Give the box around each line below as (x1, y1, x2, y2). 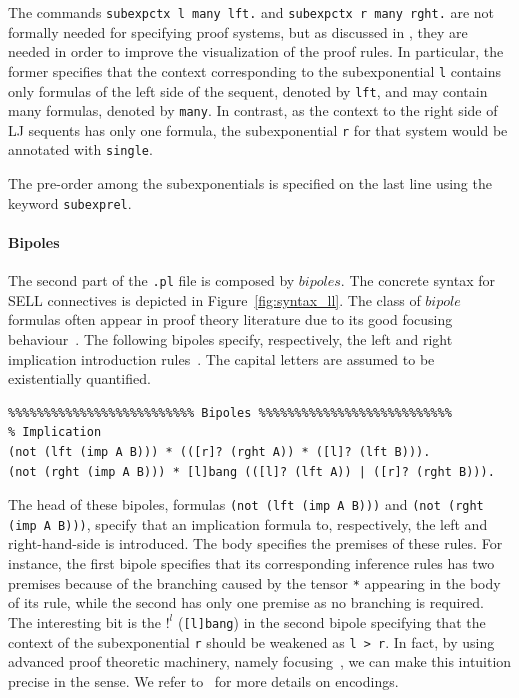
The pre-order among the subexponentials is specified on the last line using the (8, 173, 492, 194)
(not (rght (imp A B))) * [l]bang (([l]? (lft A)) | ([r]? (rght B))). (8, 464, 495, 479)
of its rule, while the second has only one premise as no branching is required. (8, 592, 484, 613)
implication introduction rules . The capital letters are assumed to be (8, 348, 435, 369)
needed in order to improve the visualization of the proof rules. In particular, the (8, 41, 504, 62)
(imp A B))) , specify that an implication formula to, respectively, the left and (8, 513, 488, 534)
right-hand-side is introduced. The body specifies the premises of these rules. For (8, 533, 503, 554)
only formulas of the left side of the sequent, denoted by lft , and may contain (8, 80, 488, 101)
